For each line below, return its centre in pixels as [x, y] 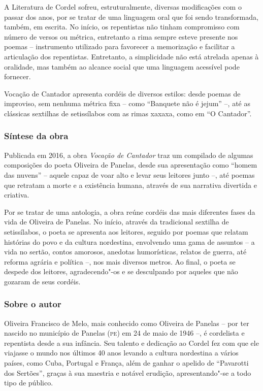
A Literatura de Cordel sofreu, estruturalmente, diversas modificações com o [123, 7]
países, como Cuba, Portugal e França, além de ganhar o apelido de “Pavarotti [126, 363]
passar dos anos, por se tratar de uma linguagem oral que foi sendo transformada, [131, 17]
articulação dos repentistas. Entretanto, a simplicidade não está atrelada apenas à [131, 56]
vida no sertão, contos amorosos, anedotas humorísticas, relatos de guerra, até [125, 252]
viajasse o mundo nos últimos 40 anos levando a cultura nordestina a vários [121, 353]
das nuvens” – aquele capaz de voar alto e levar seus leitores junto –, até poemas [129, 174]
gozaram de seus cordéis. [42, 281]
